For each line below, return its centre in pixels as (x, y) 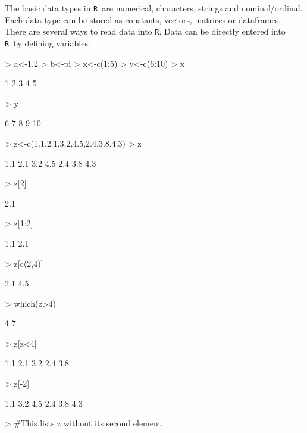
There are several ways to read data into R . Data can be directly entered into (145, 31)
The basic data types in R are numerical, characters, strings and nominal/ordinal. (154, 8)
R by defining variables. (48, 43)
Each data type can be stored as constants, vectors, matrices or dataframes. (143, 19)
